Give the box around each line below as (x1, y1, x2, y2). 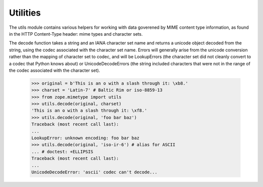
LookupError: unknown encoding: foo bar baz (31, 135, 140, 141)
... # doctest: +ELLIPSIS (31, 149, 94, 154)
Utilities (9, 7, 41, 18)
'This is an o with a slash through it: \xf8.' (31, 108, 147, 113)
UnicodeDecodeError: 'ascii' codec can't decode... (31, 169, 158, 175)
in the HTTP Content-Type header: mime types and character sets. (9, 31, 143, 37)
